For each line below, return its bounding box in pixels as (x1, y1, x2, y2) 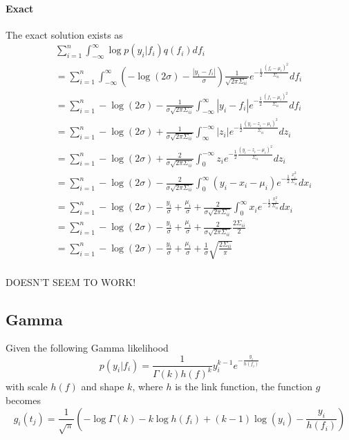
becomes (6, 393, 41, 408)
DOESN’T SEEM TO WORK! (6, 274, 136, 289)
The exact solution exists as (6, 27, 123, 41)
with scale (6, 379, 48, 394)
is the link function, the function (175, 379, 312, 394)
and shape (81, 379, 124, 394)
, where (132, 379, 163, 394)
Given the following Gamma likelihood (6, 341, 169, 355)
